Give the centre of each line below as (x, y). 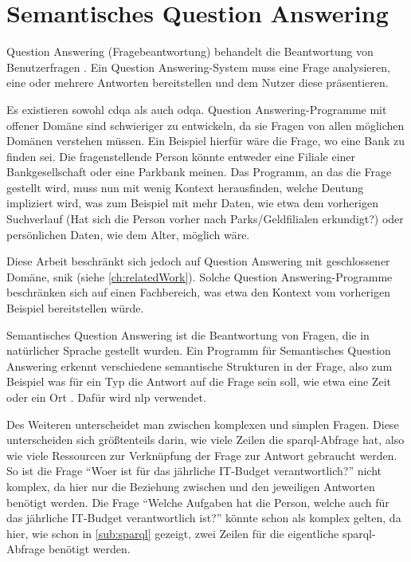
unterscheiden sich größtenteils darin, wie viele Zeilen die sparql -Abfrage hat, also (205, 440)
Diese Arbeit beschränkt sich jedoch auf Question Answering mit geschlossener (198, 261)
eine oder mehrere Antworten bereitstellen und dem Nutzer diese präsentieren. (198, 83)
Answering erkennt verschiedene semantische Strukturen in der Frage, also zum (200, 365)
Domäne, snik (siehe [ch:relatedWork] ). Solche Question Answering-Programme (200, 276)
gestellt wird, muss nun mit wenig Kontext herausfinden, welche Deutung (185, 187)
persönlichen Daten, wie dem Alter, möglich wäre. (128, 234)
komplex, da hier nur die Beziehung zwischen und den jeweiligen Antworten (191, 486)
